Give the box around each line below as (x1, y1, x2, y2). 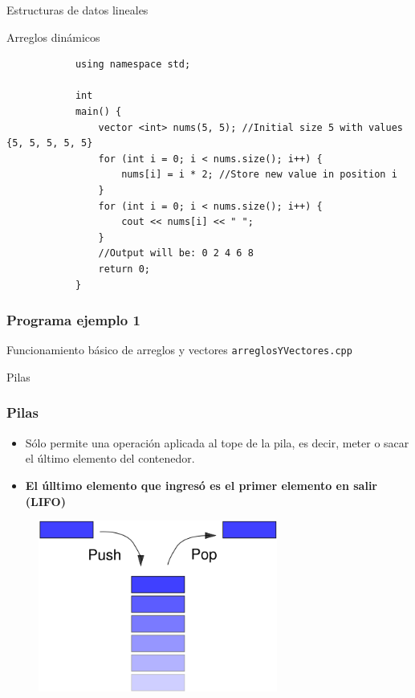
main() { (75, 105, 122, 117)
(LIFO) (25, 492, 66, 509)
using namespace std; (75, 59, 191, 71)
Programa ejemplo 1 (6, 310, 140, 330)
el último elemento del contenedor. (25, 450, 195, 467)
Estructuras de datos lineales (6, 2, 149, 18)
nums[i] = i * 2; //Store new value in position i (121, 169, 397, 181)
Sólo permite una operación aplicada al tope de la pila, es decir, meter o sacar (25, 434, 409, 451)
